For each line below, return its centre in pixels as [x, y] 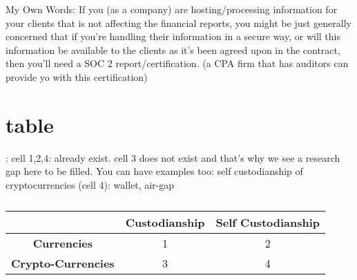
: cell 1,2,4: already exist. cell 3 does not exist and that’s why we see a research [173, 157]
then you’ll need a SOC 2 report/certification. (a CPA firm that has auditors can [177, 63]
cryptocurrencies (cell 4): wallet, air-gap [90, 184]
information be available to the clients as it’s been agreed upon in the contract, [173, 49]
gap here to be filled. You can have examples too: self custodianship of [154, 171]
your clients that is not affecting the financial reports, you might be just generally [178, 22]
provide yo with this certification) [77, 76]
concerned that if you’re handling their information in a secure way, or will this [173, 36]
